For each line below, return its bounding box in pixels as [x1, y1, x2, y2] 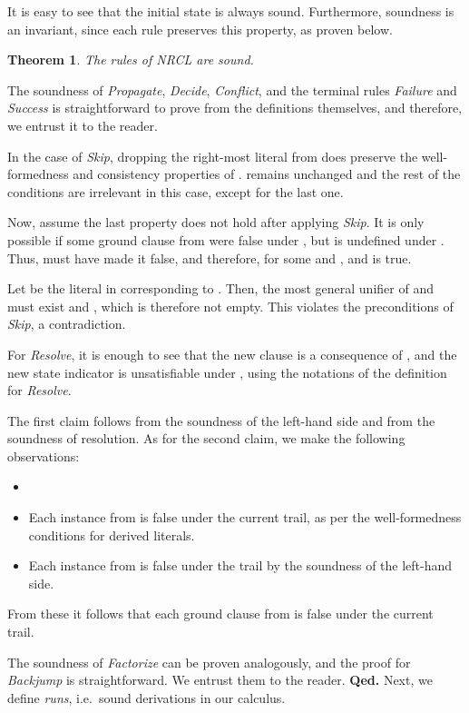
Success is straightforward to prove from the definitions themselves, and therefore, [7, 98, 463, 117]
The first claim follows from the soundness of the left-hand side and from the [7, 411, 435, 430]
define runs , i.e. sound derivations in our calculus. [7, 688, 286, 707]
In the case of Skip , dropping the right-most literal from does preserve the [7, 146, 418, 165]
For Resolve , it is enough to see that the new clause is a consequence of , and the [7, 344, 457, 363]
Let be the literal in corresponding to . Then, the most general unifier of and [7, 279, 434, 298]
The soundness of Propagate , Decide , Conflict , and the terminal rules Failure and [7, 80, 457, 99]
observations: [7, 446, 80, 465]
